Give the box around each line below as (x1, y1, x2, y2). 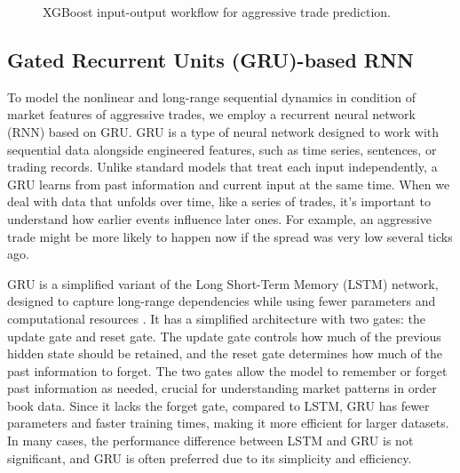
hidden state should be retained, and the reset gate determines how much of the (7, 344, 443, 363)
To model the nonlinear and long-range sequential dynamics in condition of (7, 87, 416, 106)
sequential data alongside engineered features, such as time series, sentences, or (7, 140, 437, 158)
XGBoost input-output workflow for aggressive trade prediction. (43, 3, 391, 20)
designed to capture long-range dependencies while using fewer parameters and (7, 292, 436, 310)
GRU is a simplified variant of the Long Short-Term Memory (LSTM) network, (7, 274, 439, 293)
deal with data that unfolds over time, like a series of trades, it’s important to (7, 192, 431, 211)
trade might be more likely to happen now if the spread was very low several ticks (7, 227, 453, 245)
